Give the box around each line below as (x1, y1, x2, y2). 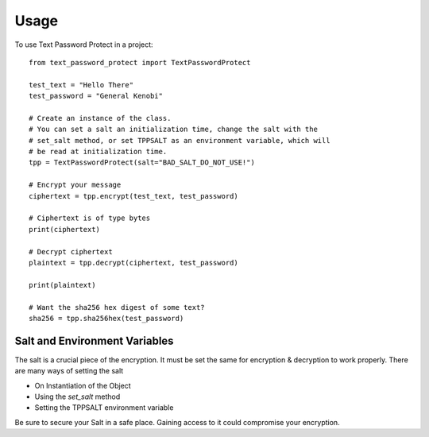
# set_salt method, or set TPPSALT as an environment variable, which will (29, 136, 330, 145)
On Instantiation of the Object (34, 381, 131, 390)
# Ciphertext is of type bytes (29, 214, 151, 222)
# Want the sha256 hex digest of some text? (29, 303, 206, 311)
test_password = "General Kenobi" (29, 91, 163, 101)
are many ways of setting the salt (14, 366, 124, 376)
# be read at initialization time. (29, 147, 168, 157)
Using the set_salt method (34, 392, 121, 401)
